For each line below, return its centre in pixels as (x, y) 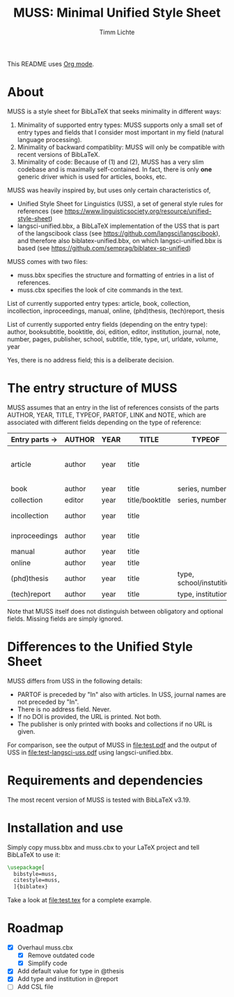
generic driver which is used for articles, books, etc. (92, 176)
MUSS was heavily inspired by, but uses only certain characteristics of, (109, 190)
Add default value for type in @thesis (70, 971)
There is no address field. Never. (64, 709)
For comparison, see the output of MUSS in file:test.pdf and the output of (112, 745)
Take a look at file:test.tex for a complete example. (79, 900)
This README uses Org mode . (51, 63)
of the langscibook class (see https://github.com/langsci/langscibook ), (119, 233)
